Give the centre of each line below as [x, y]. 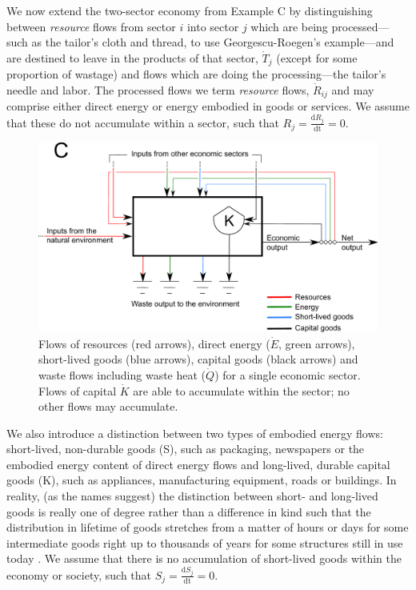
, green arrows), [317, 343]
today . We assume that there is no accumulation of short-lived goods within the [204, 558]
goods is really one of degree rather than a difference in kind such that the [189, 511]
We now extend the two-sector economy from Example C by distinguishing [190, 10]
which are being [289, 26]
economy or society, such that [79, 574]
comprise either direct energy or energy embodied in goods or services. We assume [208, 106]
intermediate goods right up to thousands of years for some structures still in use [205, 542]
